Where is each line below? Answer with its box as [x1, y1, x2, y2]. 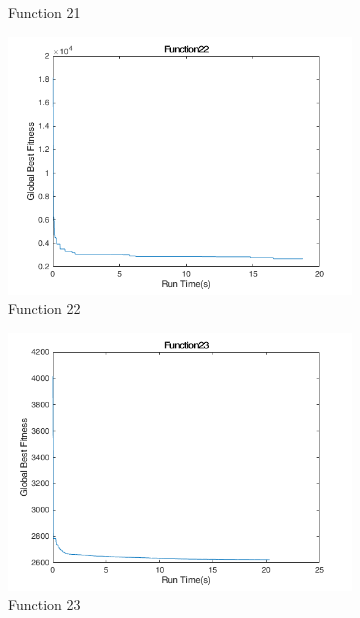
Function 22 [8, 298, 81, 319]
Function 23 [8, 594, 81, 615]
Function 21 [8, 2, 81, 22]
